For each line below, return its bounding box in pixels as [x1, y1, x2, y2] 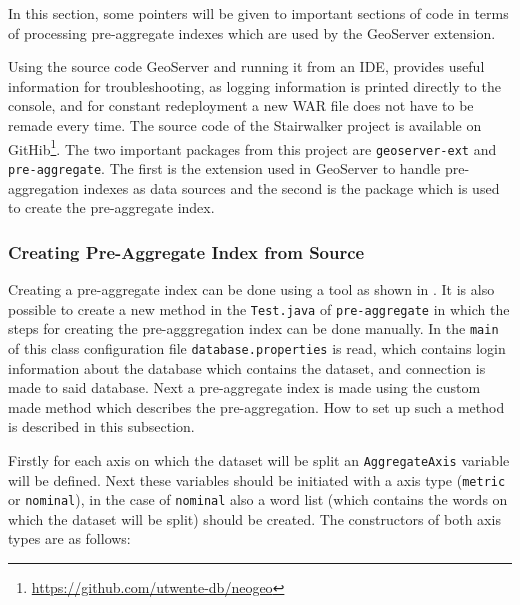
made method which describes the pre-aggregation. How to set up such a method [8, 396, 505, 417]
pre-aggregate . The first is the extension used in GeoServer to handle [8, 157, 441, 178]
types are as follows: [8, 528, 131, 549]
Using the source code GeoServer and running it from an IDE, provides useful [8, 56, 485, 77]
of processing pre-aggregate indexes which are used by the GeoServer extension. [8, 22, 496, 43]
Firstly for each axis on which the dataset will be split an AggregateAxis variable [8, 449, 510, 470]
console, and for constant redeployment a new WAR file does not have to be [8, 95, 474, 116]
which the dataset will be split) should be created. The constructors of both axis [8, 508, 501, 529]
